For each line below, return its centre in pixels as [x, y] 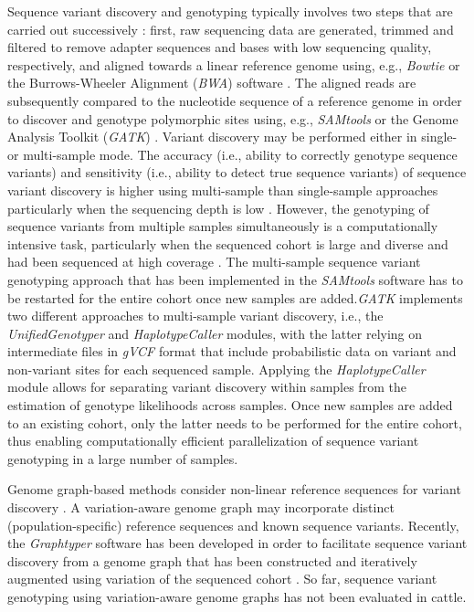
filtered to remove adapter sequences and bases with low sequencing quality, [220, 47]
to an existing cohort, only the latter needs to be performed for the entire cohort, [235, 422]
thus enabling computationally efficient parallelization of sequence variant [213, 441]
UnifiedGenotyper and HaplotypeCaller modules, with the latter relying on [215, 333]
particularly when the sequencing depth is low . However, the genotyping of [218, 208]
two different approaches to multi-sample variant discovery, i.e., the [195, 316]
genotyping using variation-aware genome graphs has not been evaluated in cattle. [237, 596]
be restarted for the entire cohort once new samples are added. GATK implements [235, 297]
